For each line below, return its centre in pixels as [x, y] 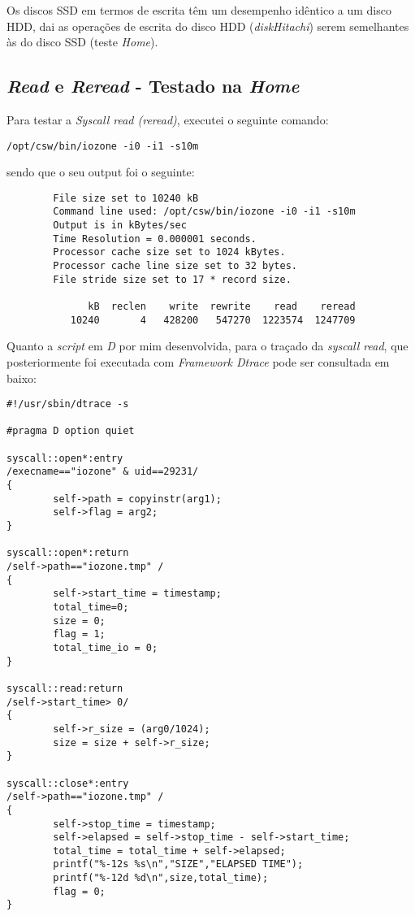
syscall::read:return [65, 688]
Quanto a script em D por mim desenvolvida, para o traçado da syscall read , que [207, 346]
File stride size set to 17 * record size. [172, 279]
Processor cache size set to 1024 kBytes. [169, 252]
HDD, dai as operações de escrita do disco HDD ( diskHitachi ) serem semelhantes [208, 26]
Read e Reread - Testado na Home [153, 86]
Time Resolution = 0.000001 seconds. [155, 239]
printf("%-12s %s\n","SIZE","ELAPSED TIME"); [178, 864]
